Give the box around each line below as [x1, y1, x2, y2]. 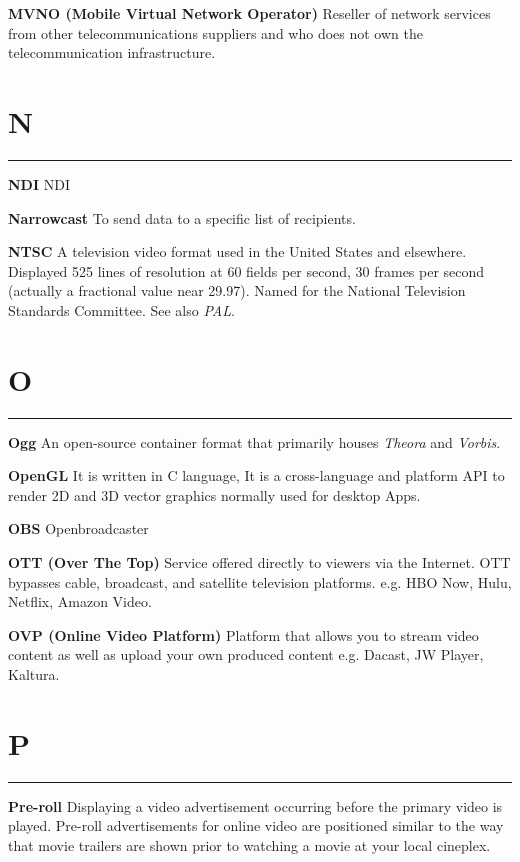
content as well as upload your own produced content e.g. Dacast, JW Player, [8, 644, 484, 665]
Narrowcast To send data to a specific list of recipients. [8, 207, 356, 228]
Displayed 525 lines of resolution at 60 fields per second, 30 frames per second [8, 260, 485, 281]
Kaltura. [8, 663, 60, 684]
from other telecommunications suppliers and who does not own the [8, 22, 423, 43]
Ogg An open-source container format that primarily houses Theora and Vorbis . [8, 431, 501, 452]
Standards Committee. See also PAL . [8, 299, 235, 320]
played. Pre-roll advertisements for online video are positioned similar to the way [8, 815, 504, 836]
